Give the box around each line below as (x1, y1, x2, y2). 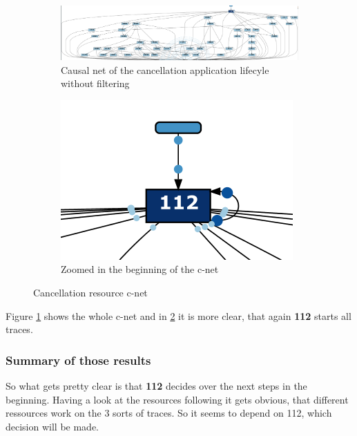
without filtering (61, 76, 130, 91)
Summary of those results (6, 351, 151, 368)
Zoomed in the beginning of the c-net (61, 262, 219, 276)
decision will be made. (6, 419, 99, 433)
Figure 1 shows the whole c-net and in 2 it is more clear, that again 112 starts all (6, 308, 351, 323)
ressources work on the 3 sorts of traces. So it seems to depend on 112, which (6, 406, 332, 420)
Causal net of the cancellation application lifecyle (61, 62, 269, 77)
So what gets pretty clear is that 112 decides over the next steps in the (6, 378, 307, 392)
